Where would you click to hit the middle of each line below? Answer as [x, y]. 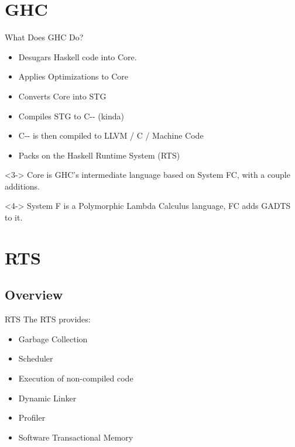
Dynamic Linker [47, 398]
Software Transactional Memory [76, 437]
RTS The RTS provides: [48, 319]
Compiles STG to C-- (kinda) [71, 116]
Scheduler [36, 358]
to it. [14, 217]
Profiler [32, 417]
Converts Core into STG [62, 96]
